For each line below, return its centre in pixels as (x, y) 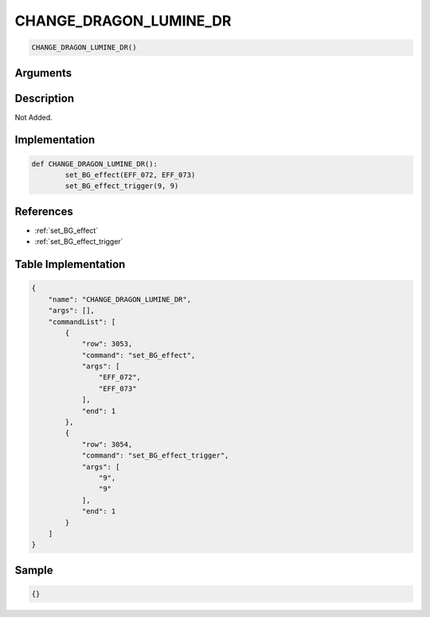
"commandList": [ (82, 322)
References (44, 211)
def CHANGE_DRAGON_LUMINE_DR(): (95, 164)
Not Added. (34, 117)
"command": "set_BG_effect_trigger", (155, 456)
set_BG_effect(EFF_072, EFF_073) (130, 175)
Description (45, 98)
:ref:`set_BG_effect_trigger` (79, 242)
